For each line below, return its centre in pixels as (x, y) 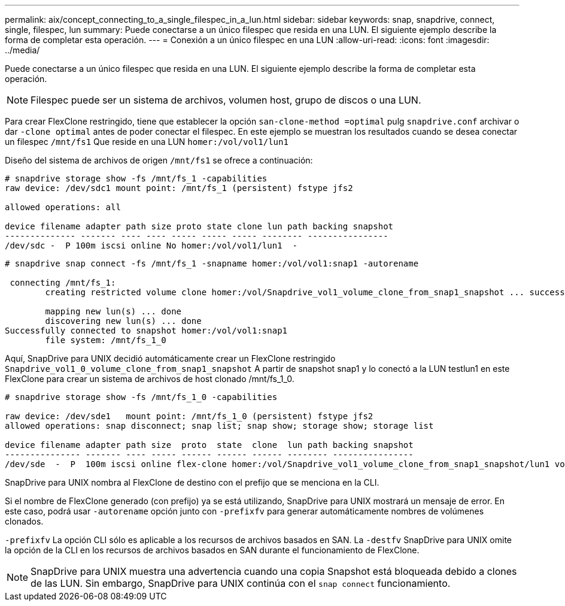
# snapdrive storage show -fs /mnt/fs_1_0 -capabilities (141, 397)
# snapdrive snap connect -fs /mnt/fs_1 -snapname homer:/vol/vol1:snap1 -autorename (212, 263)
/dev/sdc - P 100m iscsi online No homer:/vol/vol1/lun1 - (151, 246)
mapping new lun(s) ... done (113, 311)
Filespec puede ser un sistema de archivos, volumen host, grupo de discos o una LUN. (226, 100)
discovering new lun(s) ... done (123, 321)
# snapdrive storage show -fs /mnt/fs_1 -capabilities (136, 178)
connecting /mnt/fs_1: (63, 283)
